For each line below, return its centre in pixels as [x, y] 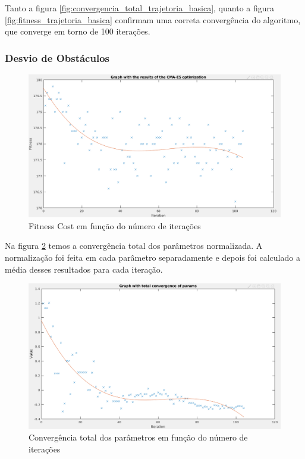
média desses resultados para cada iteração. [84, 269]
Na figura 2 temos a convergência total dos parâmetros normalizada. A [134, 246]
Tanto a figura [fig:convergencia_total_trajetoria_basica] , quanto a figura [140, 8]
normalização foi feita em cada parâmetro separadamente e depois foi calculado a [152, 257]
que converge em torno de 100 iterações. [78, 31]
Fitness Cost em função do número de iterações [115, 225]
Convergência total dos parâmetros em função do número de [138, 437]
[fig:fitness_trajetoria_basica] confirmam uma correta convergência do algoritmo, [153, 19]
